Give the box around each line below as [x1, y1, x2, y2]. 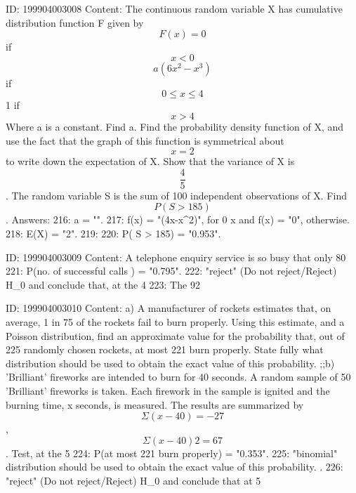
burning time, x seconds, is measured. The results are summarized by [6, 397, 304, 412]
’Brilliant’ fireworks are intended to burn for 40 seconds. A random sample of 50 [6, 369, 351, 384]
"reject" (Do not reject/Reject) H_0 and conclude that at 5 [6, 473, 261, 487]
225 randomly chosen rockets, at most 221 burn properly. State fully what [6, 342, 324, 357]
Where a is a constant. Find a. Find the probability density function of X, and [6, 119, 344, 133]
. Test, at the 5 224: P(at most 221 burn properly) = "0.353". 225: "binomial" [6, 445, 338, 460]
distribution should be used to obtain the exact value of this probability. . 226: [6, 459, 343, 474]
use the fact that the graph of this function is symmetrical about [6, 133, 284, 147]
